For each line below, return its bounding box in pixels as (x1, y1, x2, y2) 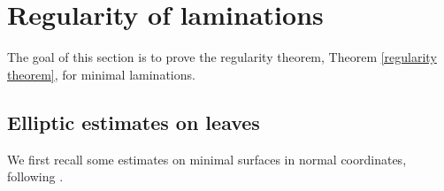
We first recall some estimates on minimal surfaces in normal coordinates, (7, 149, 407, 168)
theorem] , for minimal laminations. (7, 65, 195, 83)
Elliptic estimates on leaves (7, 108, 260, 135)
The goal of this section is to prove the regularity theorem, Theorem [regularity (7, 48, 437, 66)
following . (7, 167, 64, 186)
